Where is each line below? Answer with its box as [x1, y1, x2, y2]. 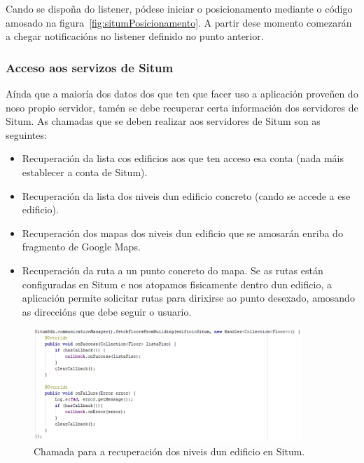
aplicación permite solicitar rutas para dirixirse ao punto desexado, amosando [22, 290, 355, 305]
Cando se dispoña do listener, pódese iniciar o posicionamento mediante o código [6, 1, 353, 15]
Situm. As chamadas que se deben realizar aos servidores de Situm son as [6, 114, 321, 128]
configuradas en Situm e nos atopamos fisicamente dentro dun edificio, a [22, 276, 332, 291]
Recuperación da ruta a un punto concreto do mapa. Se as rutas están [22, 262, 323, 277]
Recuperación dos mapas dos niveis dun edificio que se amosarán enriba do [22, 225, 343, 240]
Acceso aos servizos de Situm [6, 58, 174, 76]
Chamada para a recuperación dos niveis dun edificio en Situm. [34, 443, 305, 458]
